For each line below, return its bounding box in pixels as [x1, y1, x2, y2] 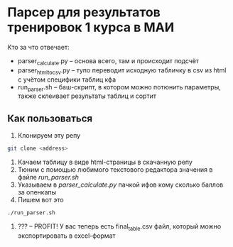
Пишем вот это [17, 196, 64, 204]
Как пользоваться [7, 112, 93, 124]
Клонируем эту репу [17, 131, 81, 140]
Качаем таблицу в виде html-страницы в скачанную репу [17, 158, 193, 167]
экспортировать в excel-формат [17, 231, 116, 240]
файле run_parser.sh [17, 173, 80, 182]
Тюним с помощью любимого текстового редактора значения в [17, 165, 213, 174]
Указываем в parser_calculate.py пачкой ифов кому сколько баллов [17, 180, 224, 189]
